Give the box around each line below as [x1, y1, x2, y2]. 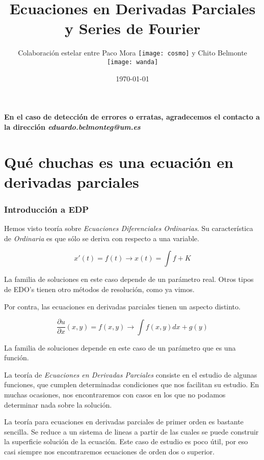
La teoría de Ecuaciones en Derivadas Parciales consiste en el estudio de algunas [4, 369, 257, 380]
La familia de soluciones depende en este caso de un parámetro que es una [4, 342, 236, 353]
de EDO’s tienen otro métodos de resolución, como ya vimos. [4, 283, 195, 294]
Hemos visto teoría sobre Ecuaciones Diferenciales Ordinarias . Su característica [4, 223, 253, 234]
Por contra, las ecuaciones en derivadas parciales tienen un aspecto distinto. [4, 301, 241, 311]
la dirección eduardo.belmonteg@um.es [4, 121, 141, 132]
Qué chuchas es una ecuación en [4, 151, 233, 172]
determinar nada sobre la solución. [4, 399, 112, 410]
